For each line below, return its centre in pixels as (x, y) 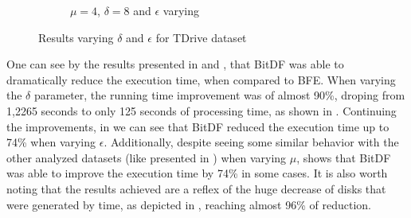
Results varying (76, 37)
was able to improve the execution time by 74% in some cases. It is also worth (197, 173)
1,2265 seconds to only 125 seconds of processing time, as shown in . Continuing (202, 110)
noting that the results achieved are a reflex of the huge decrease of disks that (196, 188)
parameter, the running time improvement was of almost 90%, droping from (219, 95)
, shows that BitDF (344, 157)
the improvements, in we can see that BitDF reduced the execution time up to (198, 126)
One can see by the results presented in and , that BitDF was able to (175, 64)
